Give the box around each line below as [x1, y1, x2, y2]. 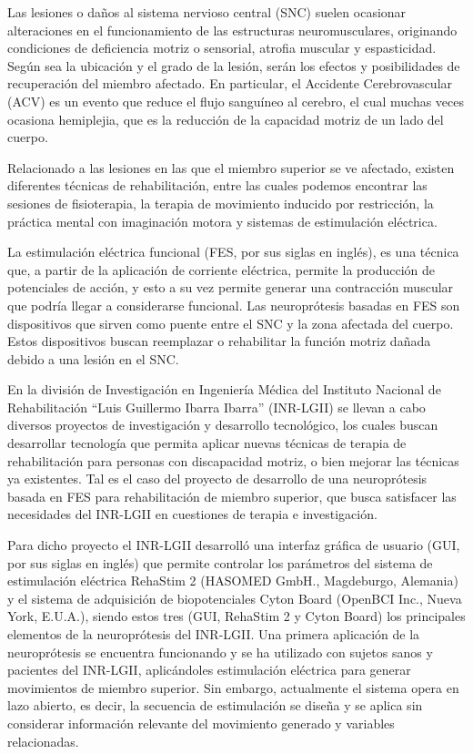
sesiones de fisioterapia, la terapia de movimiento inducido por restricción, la [7, 193, 434, 212]
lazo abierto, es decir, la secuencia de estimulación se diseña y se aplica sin [7, 696, 423, 715]
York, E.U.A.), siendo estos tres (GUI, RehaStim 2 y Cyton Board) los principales [7, 606, 466, 626]
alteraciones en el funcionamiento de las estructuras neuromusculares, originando [7, 20, 458, 39]
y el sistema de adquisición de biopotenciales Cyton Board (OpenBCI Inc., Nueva [7, 588, 462, 607]
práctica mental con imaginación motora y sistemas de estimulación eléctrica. [7, 211, 438, 230]
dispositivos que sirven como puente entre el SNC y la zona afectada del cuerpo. [7, 313, 454, 332]
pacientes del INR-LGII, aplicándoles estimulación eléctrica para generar [7, 660, 411, 679]
